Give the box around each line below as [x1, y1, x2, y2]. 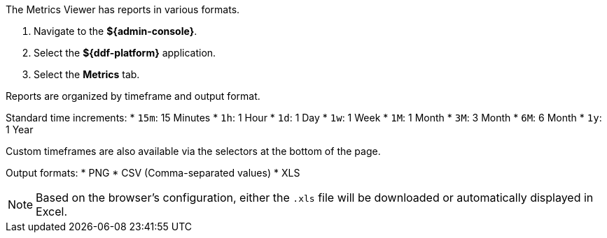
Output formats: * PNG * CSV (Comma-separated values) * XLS [6, 167, 300, 179]
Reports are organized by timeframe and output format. [6, 90, 260, 102]
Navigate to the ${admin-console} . [34, 25, 197, 37]
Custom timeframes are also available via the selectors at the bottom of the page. [6, 145, 381, 157]
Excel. [36, 204, 68, 218]
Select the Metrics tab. [34, 68, 140, 80]
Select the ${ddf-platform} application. [34, 47, 216, 59]
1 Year [6, 124, 34, 135]
